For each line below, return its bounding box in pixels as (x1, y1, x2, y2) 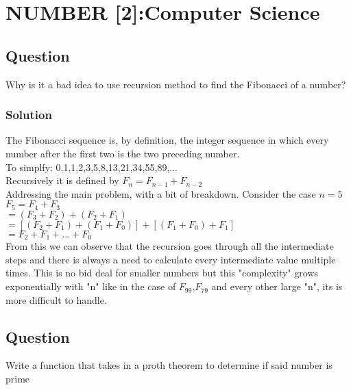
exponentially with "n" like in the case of (5, 279, 176, 294)
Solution (5, 106, 52, 123)
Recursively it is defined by (5, 173, 119, 187)
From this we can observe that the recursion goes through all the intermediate (5, 239, 334, 253)
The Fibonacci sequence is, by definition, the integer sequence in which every (5, 133, 329, 147)
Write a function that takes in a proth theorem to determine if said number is (5, 358, 332, 372)
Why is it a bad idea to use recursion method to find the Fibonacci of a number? (5, 77, 346, 91)
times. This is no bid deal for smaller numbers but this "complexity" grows (5, 265, 319, 280)
